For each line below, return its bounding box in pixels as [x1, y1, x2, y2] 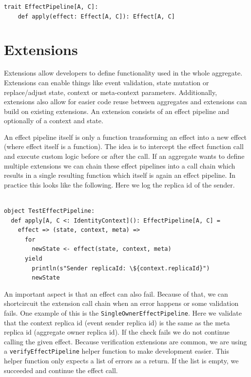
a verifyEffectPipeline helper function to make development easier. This [4, 346, 229, 356]
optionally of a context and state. [4, 115, 103, 126]
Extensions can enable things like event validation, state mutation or [4, 77, 209, 87]
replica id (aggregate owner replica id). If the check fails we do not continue [4, 327, 230, 337]
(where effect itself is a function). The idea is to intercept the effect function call [4, 141, 244, 151]
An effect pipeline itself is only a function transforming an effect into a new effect [4, 132, 247, 142]
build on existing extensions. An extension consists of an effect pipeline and [4, 106, 230, 116]
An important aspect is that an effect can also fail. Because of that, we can [4, 288, 228, 299]
